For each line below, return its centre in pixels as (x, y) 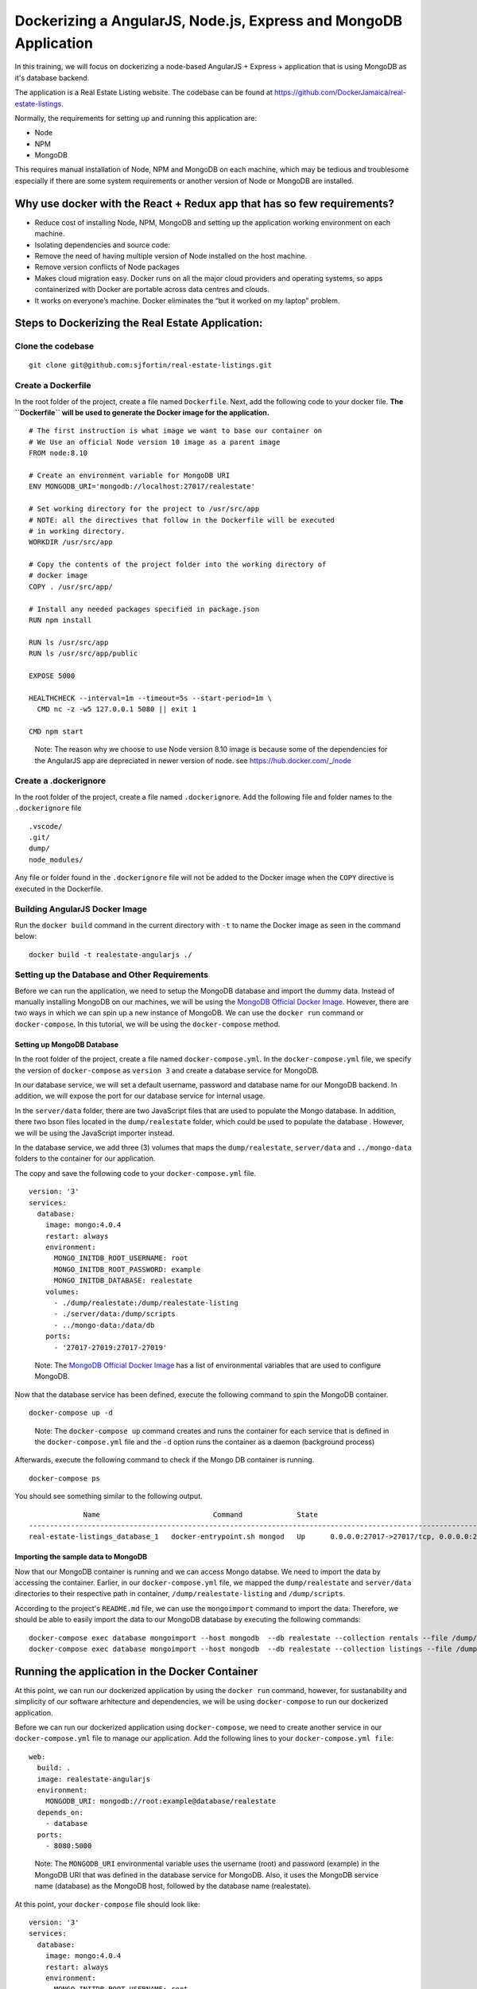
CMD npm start (56, 731)
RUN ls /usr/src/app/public (83, 654)
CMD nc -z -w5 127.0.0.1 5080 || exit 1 (117, 709)
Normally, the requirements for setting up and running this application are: (136, 118)
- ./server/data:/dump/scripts (115, 1314)
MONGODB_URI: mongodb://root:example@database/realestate (161, 1801)
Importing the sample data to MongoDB (81, 1557)
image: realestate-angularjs (94, 1779)
